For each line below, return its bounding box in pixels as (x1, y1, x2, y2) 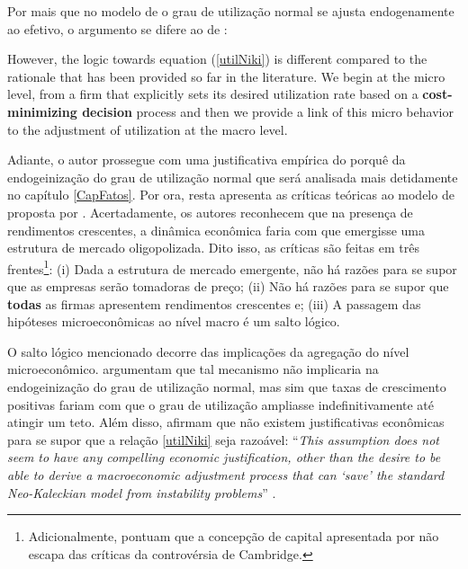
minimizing (7, 102, 77, 120)
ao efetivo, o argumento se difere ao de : (7, 19, 228, 38)
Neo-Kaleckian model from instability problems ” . (7, 483, 276, 502)
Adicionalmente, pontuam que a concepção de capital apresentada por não (28, 527, 439, 546)
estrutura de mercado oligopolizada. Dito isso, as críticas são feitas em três (7, 238, 419, 257)
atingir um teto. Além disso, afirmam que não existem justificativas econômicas (7, 413, 445, 431)
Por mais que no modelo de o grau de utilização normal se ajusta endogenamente (7, 2, 454, 20)
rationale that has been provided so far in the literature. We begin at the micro (7, 67, 445, 85)
